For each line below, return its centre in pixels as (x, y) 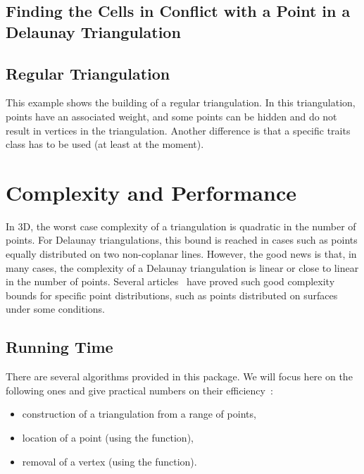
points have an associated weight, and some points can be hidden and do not (171, 116)
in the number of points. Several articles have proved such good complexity (170, 281)
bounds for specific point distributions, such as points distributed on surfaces (172, 295)
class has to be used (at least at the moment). (105, 144)
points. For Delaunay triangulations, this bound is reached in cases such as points (182, 240)
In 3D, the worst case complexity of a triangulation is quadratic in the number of (181, 226)
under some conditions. (55, 309)
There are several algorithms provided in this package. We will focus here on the (179, 376)
